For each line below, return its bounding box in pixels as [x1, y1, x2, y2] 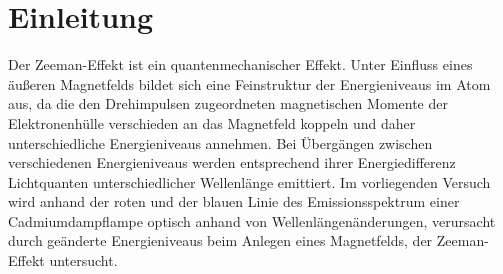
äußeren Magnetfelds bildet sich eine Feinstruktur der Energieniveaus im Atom [8, 73, 491, 94]
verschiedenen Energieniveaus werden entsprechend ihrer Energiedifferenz [8, 152, 456, 173]
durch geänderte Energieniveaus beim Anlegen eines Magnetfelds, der [8, 230, 433, 251]
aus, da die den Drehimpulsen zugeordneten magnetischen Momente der [8, 93, 448, 114]
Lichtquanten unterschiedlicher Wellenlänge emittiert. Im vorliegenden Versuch [8, 171, 491, 192]
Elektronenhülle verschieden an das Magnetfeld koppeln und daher [8, 112, 416, 133]
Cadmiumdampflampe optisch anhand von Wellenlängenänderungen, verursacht [8, 210, 496, 231]
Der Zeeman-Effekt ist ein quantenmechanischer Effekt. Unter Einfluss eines [8, 54, 473, 75]
